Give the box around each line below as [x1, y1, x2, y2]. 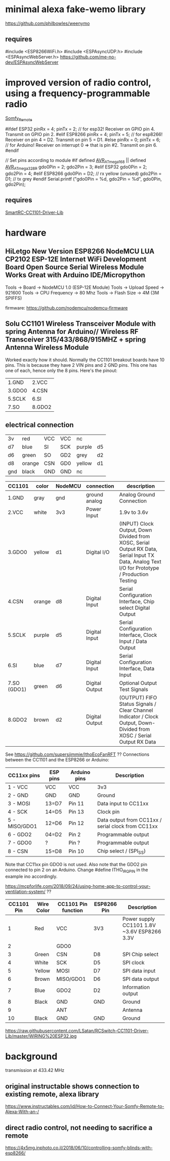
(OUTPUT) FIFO [119, 694, 157, 701]
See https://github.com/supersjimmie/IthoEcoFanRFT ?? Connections [5, 751, 150, 757]
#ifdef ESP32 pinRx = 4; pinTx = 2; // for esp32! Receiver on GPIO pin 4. [5, 126, 155, 132]
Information [122, 983, 150, 991]
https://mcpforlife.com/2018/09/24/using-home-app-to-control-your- [5, 883, 151, 889]
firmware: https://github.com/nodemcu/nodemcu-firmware [5, 305, 128, 311]
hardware [5, 227, 47, 239]
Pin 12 [68, 820, 84, 827]
